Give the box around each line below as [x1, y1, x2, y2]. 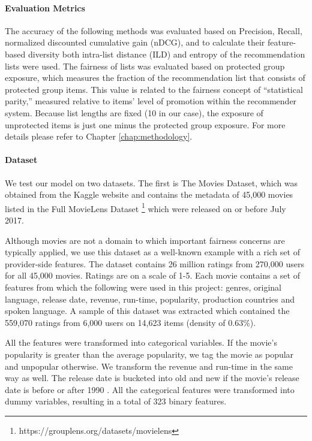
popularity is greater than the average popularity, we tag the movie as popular [5, 348, 294, 360]
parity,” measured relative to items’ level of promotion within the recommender [5, 95, 297, 107]
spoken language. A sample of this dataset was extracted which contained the [5, 304, 290, 317]
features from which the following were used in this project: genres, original [5, 280, 281, 293]
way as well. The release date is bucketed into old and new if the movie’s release [5, 371, 299, 384]
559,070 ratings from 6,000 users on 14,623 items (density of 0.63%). [5, 316, 256, 328]
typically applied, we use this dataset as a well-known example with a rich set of [5, 246, 300, 258]
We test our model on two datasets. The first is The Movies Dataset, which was [5, 176, 298, 189]
